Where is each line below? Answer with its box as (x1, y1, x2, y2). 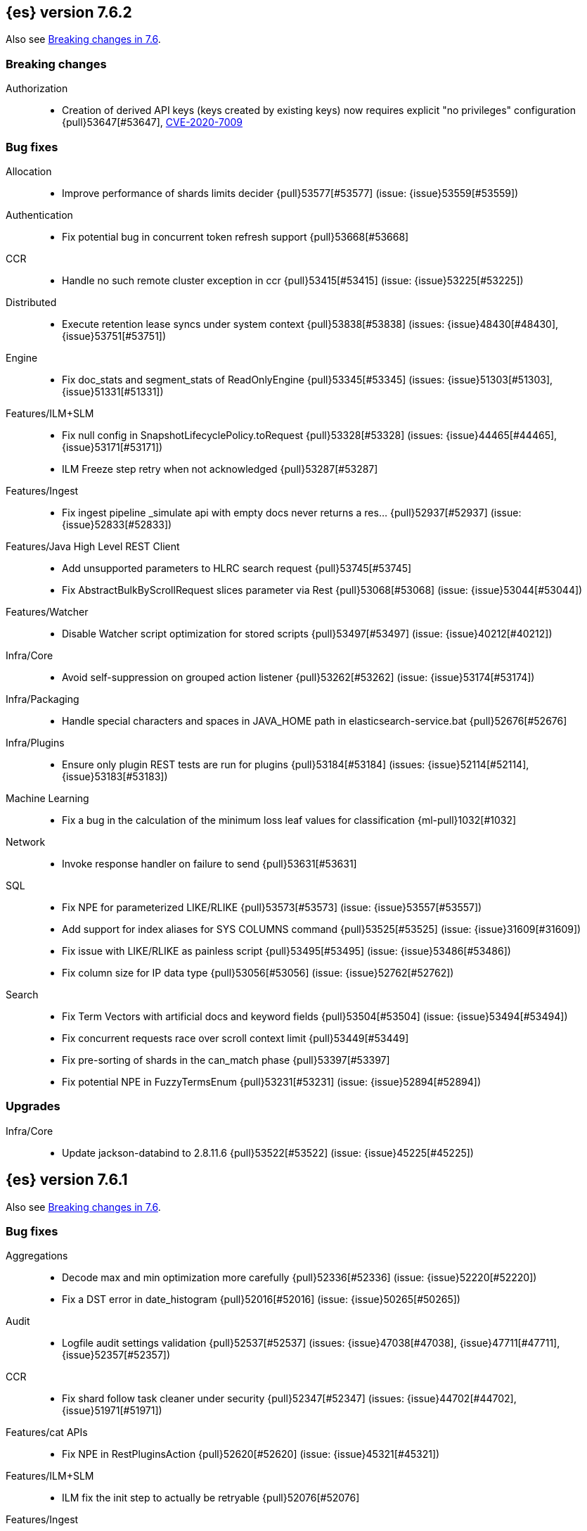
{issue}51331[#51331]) (62, 385, 164, 398)
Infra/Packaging (6, 692, 79, 705)
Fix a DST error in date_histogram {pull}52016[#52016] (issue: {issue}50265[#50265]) (62, 1293, 460, 1306)
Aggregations (6, 1250, 68, 1262)
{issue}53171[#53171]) (62, 440, 163, 453)
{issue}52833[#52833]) (62, 518, 172, 531)
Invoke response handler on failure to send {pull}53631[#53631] (62, 857, 357, 870)
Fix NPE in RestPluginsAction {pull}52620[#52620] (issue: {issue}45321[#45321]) (62, 1448, 440, 1461)
